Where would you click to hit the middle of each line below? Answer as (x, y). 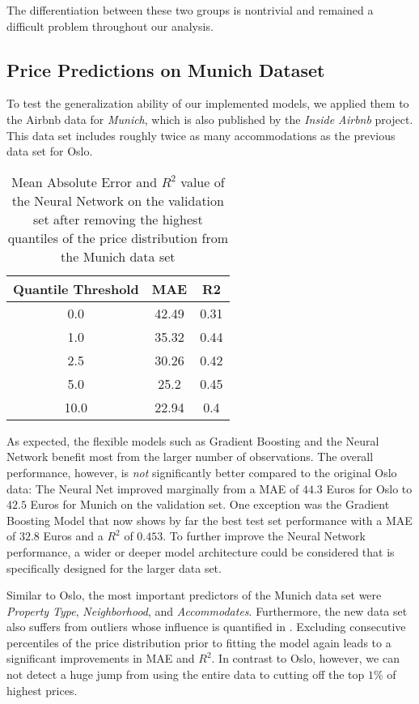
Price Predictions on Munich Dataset (166, 69)
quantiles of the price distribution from (118, 237)
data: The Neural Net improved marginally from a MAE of (153, 488)
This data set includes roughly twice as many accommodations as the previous (201, 135)
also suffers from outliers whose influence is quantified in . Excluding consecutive (206, 627)
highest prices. (42, 690)
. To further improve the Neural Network (264, 536)
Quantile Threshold (76, 288)
